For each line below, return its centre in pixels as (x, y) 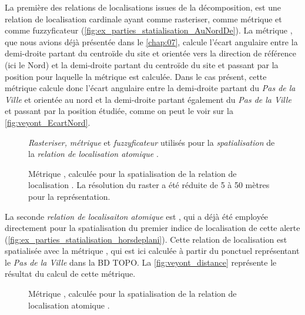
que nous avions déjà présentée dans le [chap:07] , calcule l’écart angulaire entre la (151, 41)
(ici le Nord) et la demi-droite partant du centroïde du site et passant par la (142, 64)
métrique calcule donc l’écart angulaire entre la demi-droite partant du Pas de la (150, 88)
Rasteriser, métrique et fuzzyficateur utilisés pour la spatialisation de (152, 142)
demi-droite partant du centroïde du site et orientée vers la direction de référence (150, 53)
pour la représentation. (69, 196)
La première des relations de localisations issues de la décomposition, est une (143, 7)
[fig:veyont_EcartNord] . (48, 122)
